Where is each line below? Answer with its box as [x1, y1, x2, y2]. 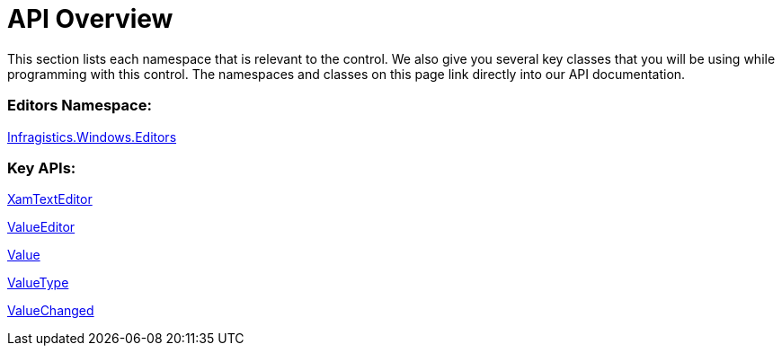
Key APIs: [7, 158, 76, 177]
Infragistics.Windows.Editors [7, 128, 177, 145]
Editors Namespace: [7, 96, 152, 115]
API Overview [7, 4, 173, 34]
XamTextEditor [7, 191, 93, 207]
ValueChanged [7, 303, 94, 319]
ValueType [7, 275, 69, 291]
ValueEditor [7, 219, 76, 235]
